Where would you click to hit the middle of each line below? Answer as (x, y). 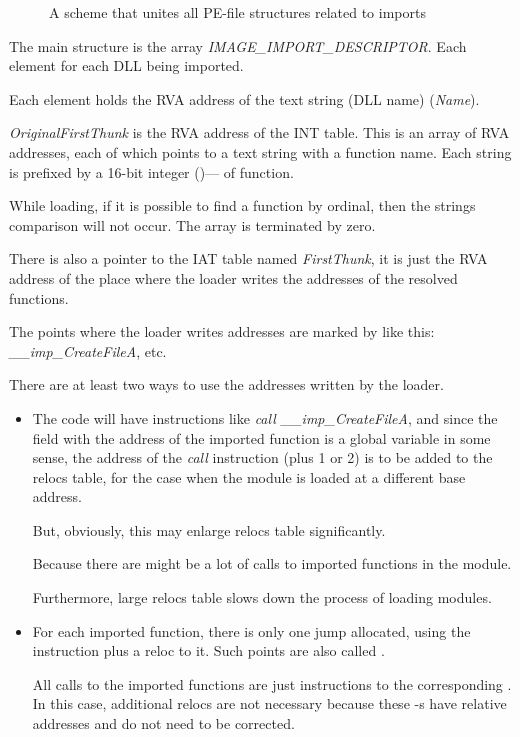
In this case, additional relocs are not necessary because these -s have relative (269, 703)
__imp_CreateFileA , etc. (88, 350)
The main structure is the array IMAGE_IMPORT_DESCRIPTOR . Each (238, 45)
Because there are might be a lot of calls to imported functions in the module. (272, 563)
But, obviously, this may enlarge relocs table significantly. (209, 529)
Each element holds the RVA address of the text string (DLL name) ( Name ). (244, 98)
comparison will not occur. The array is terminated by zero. (192, 224)
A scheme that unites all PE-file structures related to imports (237, 12)
